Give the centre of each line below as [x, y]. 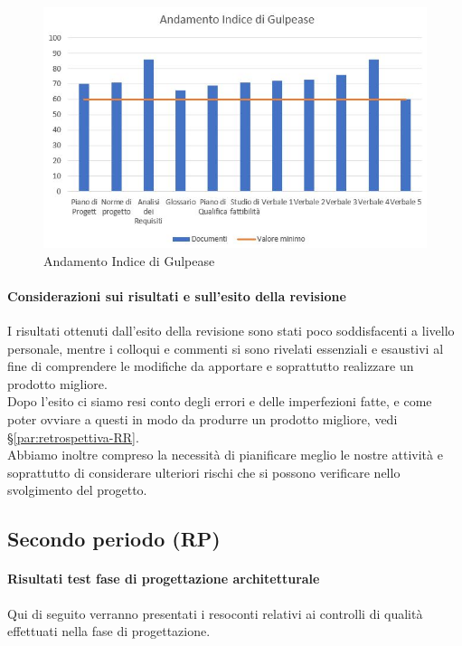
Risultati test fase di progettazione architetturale [164, 579]
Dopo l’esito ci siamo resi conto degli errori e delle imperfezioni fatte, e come [220, 401]
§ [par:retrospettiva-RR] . [73, 437]
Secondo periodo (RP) [114, 539]
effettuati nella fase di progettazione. [109, 631]
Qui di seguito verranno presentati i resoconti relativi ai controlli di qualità [215, 613]
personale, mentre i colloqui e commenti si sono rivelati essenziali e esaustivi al [226, 348]
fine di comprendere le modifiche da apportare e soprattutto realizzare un [211, 366]
